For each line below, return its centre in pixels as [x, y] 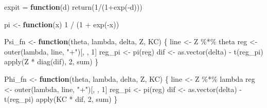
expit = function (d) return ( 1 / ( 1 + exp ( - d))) [73, 7]
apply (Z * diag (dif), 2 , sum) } [51, 61]
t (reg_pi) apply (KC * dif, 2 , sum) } [61, 99]
